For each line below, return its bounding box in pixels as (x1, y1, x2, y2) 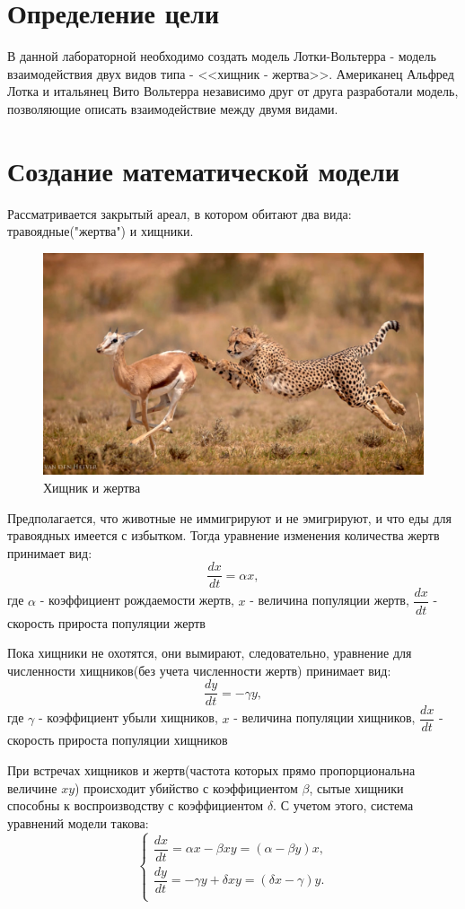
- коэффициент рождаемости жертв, (39, 590, 234, 609)
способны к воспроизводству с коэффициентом (7, 796, 264, 815)
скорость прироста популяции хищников (7, 730, 228, 749)
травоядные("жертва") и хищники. (7, 222, 194, 240)
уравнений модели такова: (7, 813, 149, 832)
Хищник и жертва (43, 478, 141, 497)
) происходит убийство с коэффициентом (75, 778, 298, 797)
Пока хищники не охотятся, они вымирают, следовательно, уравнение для (7, 643, 412, 662)
